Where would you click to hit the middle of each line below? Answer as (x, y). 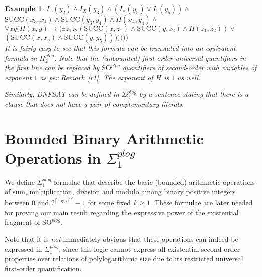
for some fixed (110, 203)
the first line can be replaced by (52, 67)
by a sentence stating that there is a (194, 94)
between (17, 203)
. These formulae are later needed (201, 203)
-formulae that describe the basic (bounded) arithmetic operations (153, 182)
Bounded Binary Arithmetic (104, 138)
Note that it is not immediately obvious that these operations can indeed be (121, 239)
